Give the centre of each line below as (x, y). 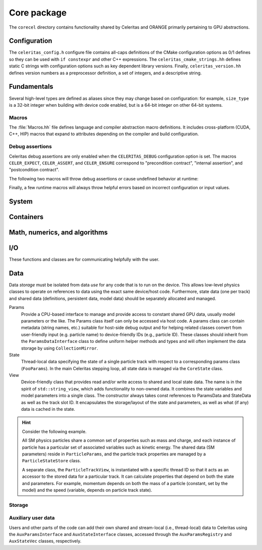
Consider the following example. (54, 431)
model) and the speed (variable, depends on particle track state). (87, 490)
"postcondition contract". (34, 170)
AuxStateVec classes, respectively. (45, 541)
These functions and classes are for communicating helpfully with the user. (84, 259)
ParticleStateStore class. (51, 461)
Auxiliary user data (32, 518)
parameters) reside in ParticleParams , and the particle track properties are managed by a (114, 454)
